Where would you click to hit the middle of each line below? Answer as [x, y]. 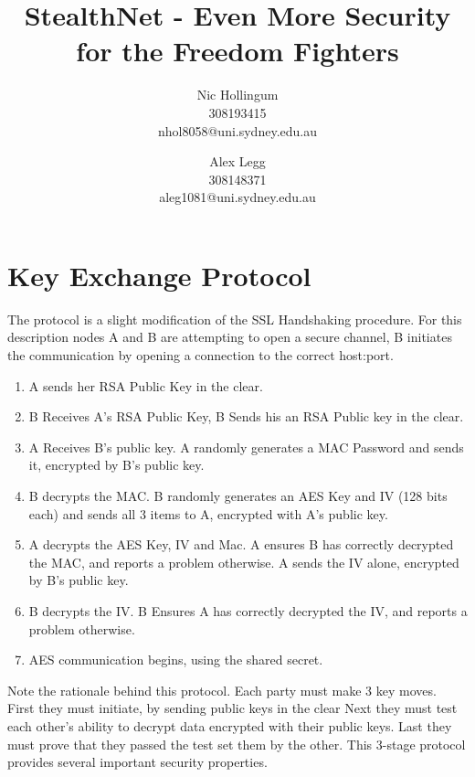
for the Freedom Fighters [237, 51]
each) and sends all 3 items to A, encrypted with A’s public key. [208, 513]
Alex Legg [237, 161]
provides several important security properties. [137, 762]
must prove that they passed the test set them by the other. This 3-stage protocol [237, 744]
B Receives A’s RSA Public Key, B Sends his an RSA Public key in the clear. [246, 416]
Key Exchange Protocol [159, 275]
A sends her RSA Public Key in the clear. [146, 385]
